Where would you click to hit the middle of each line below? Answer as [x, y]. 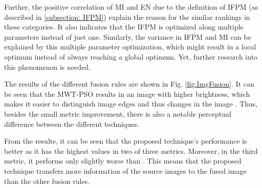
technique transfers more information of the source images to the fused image [125, 170]
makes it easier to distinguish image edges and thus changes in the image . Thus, [131, 104]
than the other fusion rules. [47, 181]
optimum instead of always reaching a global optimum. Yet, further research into [131, 56]
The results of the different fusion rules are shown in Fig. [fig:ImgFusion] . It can [129, 84]
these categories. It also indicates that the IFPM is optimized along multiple [124, 27]
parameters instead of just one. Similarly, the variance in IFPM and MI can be [128, 36]
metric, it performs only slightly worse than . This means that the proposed [123, 161]
